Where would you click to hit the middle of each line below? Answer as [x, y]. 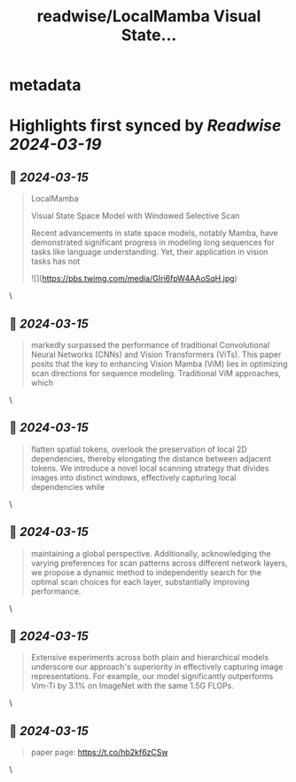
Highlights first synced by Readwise [145, 126]
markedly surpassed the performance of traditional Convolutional [150, 345]
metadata [45, 85]
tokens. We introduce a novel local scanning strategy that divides [150, 468]
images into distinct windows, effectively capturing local [133, 478]
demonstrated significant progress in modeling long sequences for [152, 242]
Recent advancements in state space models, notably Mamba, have [155, 233]
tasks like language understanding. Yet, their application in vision [149, 252]
